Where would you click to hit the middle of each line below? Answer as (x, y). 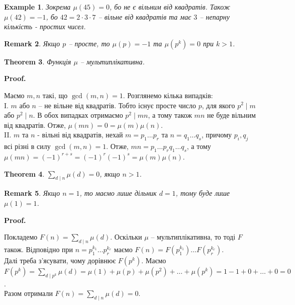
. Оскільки (126, 237)
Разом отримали (28, 293)
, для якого (218, 105)
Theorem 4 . (24, 173)
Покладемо (21, 237)
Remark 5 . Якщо (32, 193)
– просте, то (89, 43)
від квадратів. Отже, (35, 125)
